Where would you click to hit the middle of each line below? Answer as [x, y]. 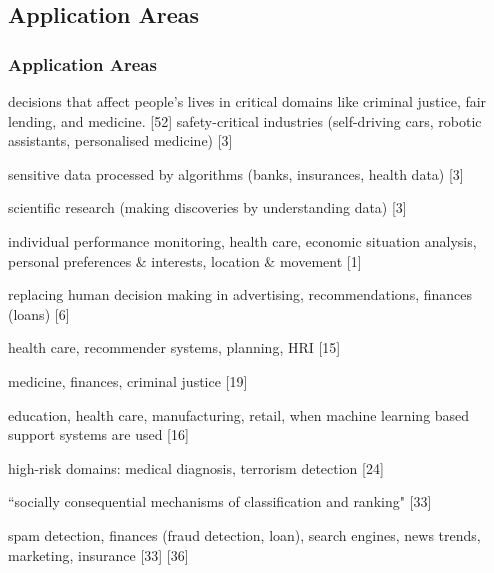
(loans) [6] [39, 313]
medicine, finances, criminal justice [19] [128, 380]
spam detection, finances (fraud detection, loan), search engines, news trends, [244, 534]
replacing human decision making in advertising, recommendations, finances [240, 294]
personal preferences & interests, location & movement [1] [185, 260]
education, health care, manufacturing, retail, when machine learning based [239, 414]
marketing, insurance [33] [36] [98, 554]
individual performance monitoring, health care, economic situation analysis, [242, 240]
